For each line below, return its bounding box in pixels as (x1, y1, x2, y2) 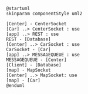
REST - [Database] (6, 36, 51, 42)
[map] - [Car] (6, 78, 41, 83)
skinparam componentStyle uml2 (6, 11, 83, 16)
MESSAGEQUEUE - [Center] (6, 57, 67, 63)
